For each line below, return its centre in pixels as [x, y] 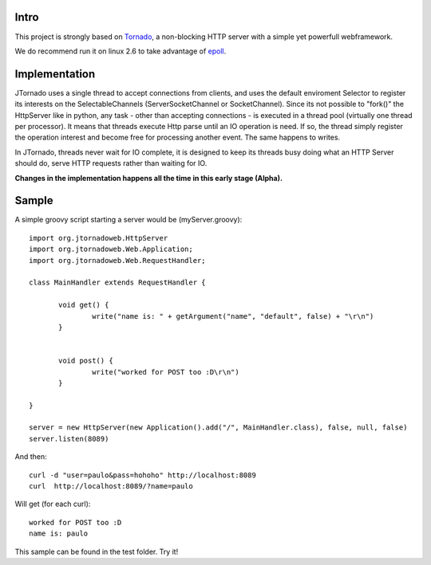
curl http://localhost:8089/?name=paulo [111, 487]
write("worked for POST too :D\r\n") [166, 372]
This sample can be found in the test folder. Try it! [97, 551]
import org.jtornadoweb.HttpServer [99, 238]
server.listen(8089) [69, 439]
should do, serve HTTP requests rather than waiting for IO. [111, 163]
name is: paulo [59, 534]
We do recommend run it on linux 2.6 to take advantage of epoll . [121, 51]
